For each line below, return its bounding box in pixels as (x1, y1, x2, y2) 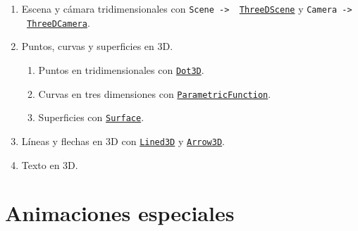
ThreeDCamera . (26, 15, 90, 30)
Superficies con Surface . (38, 110, 144, 125)
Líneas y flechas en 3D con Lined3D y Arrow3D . (21, 133, 226, 148)
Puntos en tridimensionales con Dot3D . (38, 62, 204, 77)
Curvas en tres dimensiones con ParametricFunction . (38, 86, 271, 101)
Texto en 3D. (21, 157, 78, 172)
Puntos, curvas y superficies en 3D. (21, 39, 173, 54)
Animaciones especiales (5, 199, 235, 227)
